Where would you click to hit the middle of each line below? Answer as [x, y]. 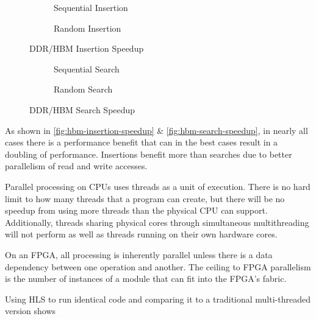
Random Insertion [88, 28]
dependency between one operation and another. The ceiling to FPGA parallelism [158, 266]
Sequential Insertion [91, 7]
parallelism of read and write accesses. [76, 166]
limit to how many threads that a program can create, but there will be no [145, 198]
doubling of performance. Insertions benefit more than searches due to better [149, 154]
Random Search [83, 89]
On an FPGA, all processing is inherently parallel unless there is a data [139, 254]
